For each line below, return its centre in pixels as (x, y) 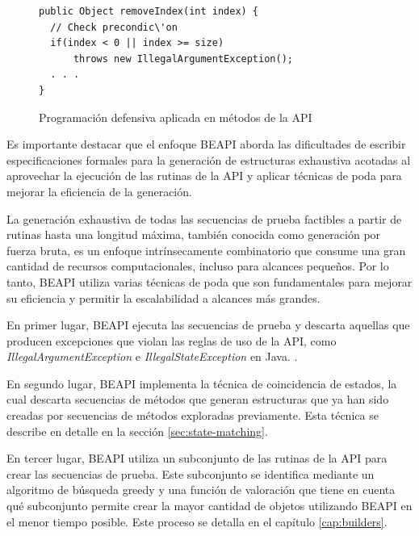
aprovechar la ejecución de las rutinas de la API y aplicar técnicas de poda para (204, 176)
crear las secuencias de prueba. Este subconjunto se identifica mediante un (191, 473)
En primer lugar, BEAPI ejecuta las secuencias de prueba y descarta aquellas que (208, 325)
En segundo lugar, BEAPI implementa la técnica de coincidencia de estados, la (202, 383)
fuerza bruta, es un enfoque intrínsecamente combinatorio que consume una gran (206, 250)
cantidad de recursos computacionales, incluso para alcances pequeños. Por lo (198, 266)
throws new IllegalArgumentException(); (183, 59)
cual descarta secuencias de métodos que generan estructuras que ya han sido (198, 399)
